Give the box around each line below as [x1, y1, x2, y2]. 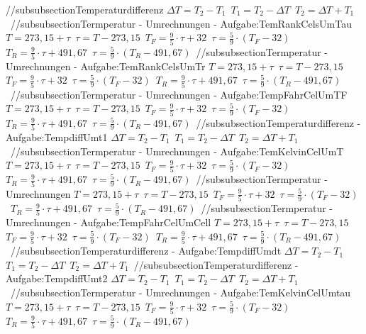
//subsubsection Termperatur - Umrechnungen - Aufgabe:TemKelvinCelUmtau [10, 285, 351, 300]
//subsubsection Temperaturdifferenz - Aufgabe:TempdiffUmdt [10, 243, 282, 258]
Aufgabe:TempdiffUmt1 [6, 129, 108, 144]
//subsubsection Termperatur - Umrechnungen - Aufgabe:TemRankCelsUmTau [10, 16, 352, 30]
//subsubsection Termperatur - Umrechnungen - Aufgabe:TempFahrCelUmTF [10, 87, 348, 101]
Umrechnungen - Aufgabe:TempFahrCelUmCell [6, 215, 211, 230]
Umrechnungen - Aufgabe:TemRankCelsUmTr [6, 58, 206, 73]
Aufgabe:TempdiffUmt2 [6, 271, 108, 286]
